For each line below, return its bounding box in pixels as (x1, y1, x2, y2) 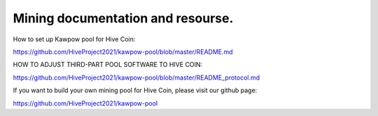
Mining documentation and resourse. (13, 10, 234, 26)
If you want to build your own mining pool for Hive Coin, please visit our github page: (13, 86, 258, 94)
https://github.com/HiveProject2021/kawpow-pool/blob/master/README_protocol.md (13, 73, 260, 82)
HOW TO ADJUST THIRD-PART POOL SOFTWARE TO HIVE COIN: (13, 60, 203, 69)
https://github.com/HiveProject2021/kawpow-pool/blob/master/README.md (13, 48, 234, 56)
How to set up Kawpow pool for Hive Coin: (13, 35, 136, 43)
